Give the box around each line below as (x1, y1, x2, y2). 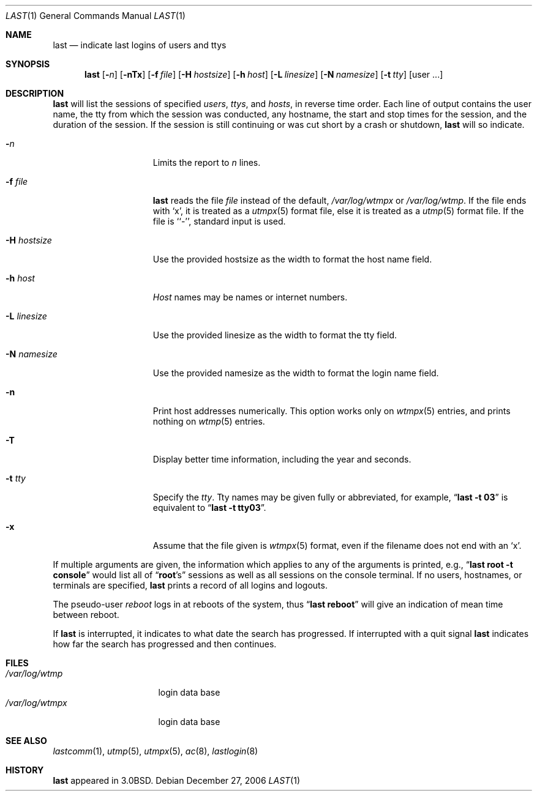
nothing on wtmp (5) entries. (152, 416, 265, 426)
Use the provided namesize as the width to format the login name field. (152, 368, 439, 378)
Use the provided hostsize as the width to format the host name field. (152, 254, 432, 264)
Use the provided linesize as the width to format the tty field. (152, 330, 397, 340)
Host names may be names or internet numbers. (152, 292, 348, 302)
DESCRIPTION (6, 88, 64, 99)
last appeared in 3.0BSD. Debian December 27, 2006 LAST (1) (53, 775, 301, 786)
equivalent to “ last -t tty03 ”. (152, 502, 266, 513)
